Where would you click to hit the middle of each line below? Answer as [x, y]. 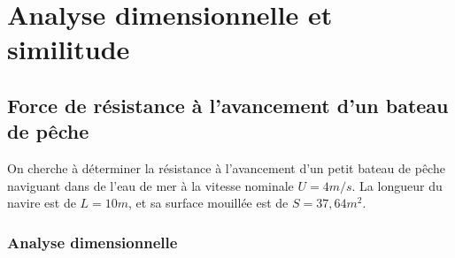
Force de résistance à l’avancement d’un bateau [228, 105]
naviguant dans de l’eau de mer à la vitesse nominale [150, 185]
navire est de [42, 203]
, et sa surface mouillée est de [208, 203]
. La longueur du [397, 185]
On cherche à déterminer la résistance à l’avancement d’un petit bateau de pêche [226, 168]
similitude [69, 49]
